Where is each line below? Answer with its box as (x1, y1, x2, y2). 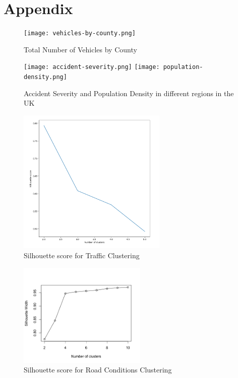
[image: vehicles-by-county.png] (24, 30, 136, 37)
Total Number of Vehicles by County (24, 44, 137, 54)
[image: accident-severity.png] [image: (24, 63, 160, 71)
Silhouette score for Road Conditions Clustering (24, 364, 172, 375)
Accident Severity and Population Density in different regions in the (24, 88, 234, 98)
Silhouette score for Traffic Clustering (24, 250, 140, 261)
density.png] (24, 73, 67, 81)
